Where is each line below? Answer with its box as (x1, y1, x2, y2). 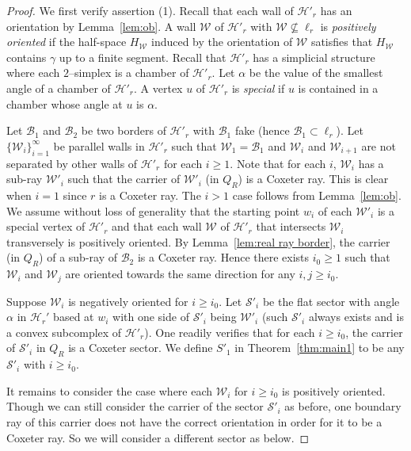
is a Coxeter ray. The (99, 186, 201, 203)
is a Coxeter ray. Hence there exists (137, 249, 310, 266)
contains (6, 48, 47, 65)
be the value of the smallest (249, 64, 383, 81)
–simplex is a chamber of (68, 64, 189, 81)
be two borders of (81, 122, 166, 139)
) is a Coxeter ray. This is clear (238, 170, 389, 187)
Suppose (6, 292, 47, 309)
